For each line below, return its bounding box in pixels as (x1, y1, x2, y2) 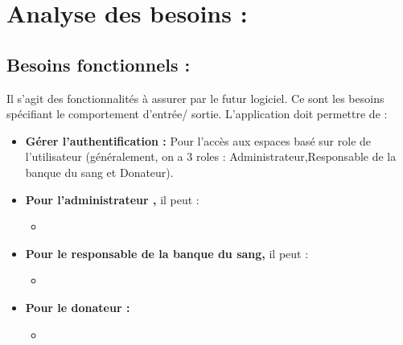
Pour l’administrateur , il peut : (25, 191, 199, 207)
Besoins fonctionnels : (6, 51, 191, 76)
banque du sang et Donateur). (25, 163, 174, 180)
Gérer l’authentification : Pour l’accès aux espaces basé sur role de (25, 132, 372, 149)
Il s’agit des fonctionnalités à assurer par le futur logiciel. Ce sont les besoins (6, 89, 384, 106)
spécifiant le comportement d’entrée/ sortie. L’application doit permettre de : (6, 105, 388, 122)
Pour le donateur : (25, 298, 130, 315)
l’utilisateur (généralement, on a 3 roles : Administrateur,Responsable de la (25, 148, 397, 165)
